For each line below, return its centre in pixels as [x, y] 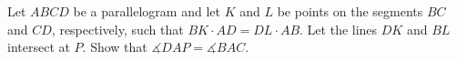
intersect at [39, 47]
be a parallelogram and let [147, 11]
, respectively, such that [117, 29]
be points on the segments [350, 11]
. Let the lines [339, 29]
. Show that [115, 47]
